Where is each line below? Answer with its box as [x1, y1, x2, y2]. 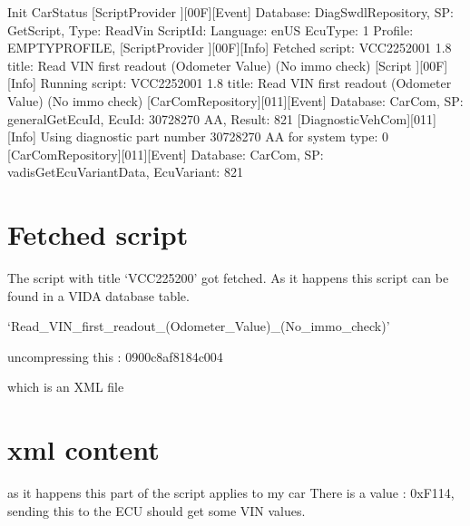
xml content [7, 431, 160, 468]
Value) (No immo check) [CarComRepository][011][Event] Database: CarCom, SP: [7, 91, 464, 110]
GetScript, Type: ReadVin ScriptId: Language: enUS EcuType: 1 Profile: [7, 20, 414, 39]
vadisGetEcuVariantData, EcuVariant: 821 [7, 162, 243, 181]
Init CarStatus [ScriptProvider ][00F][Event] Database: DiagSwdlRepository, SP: [7, 3, 454, 21]
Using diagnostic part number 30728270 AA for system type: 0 [40, 127, 389, 146]
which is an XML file [7, 377, 124, 396]
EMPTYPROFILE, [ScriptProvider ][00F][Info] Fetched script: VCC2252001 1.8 [7, 38, 452, 57]
